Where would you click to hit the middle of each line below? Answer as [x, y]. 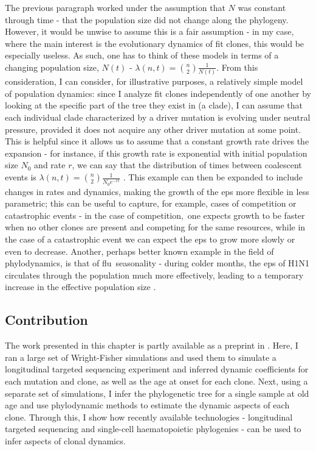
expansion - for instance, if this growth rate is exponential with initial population [156, 153]
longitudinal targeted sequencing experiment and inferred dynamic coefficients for [157, 369]
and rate [50, 165]
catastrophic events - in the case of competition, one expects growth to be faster [155, 215]
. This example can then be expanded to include [213, 177]
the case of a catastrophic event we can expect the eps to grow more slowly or [150, 239]
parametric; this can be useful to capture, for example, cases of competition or [151, 203]
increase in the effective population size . [81, 287]
